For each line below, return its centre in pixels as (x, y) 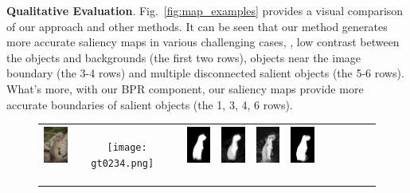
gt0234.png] (123, 163)
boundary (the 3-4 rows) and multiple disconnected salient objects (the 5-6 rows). (205, 73)
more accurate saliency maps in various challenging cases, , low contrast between (203, 42)
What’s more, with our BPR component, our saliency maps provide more (185, 88)
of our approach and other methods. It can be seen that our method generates (197, 26)
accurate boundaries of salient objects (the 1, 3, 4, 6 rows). (150, 104)
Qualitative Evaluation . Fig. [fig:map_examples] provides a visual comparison (205, 10)
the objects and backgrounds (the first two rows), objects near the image (184, 57)
